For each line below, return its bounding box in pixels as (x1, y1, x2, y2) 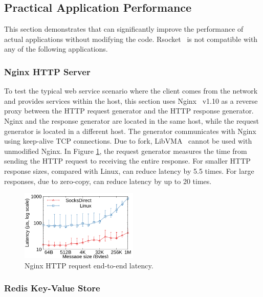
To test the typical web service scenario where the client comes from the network (4, 85, 258, 96)
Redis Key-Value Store (4, 282, 100, 294)
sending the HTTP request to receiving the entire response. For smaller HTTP (4, 155, 251, 166)
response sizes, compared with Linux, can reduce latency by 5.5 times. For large (4, 165, 254, 176)
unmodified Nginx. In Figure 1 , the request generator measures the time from (4, 145, 247, 156)
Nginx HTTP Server (4, 65, 91, 78)
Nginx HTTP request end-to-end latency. (25, 260, 154, 270)
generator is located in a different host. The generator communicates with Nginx (4, 125, 256, 136)
